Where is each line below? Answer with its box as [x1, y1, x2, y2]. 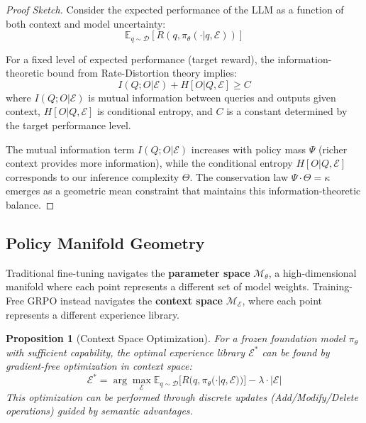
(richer [318, 141, 348, 156]
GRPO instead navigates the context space [27, 292, 223, 307]
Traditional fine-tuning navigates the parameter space [6, 265, 250, 280]
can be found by [262, 344, 330, 359]
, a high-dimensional [268, 265, 357, 280]
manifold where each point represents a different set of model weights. [6, 279, 309, 294]
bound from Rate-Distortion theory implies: [47, 65, 237, 80]
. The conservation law [189, 169, 289, 184]
